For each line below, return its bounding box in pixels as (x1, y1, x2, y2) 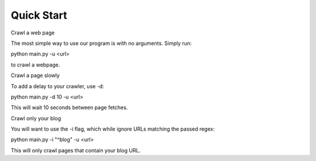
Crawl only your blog (11, 114, 61, 122)
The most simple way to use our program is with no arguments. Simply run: (11, 40, 192, 47)
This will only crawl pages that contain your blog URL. (11, 146, 140, 154)
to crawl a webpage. (11, 61, 60, 68)
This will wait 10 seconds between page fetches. (11, 104, 128, 111)
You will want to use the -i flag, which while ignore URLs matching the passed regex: (11, 125, 215, 132)
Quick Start (11, 9, 67, 22)
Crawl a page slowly (11, 72, 60, 79)
